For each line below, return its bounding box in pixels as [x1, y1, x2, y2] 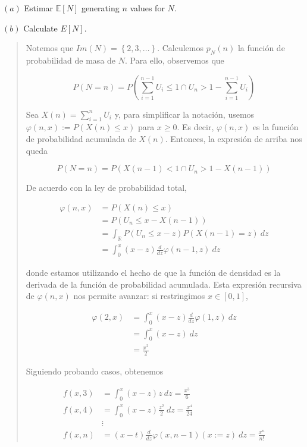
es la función [252, 121, 299, 133]
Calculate [23, 21, 58, 34]
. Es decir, [177, 121, 214, 133]
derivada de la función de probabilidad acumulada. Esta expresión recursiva [26, 278, 302, 290]
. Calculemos [157, 42, 203, 54]
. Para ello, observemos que [124, 53, 224, 66]
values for [130, 2, 165, 14]
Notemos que [26, 42, 74, 54]
